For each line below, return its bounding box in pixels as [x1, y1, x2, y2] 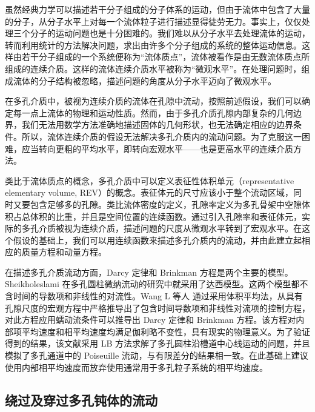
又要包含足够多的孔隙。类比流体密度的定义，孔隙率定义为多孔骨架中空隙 [13, 198, 302, 210]
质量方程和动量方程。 [21, 245, 107, 258]
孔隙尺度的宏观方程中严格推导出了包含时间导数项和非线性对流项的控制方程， [5, 301, 310, 314]
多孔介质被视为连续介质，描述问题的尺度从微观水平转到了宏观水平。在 [21, 222, 302, 234]
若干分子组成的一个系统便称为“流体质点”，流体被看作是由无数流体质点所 [21, 50, 310, 63]
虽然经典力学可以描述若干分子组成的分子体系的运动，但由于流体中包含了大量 [5, 3, 310, 15]
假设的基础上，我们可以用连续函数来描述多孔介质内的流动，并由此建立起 [13, 233, 302, 246]
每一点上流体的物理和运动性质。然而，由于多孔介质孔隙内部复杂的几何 [13, 106, 293, 119]
